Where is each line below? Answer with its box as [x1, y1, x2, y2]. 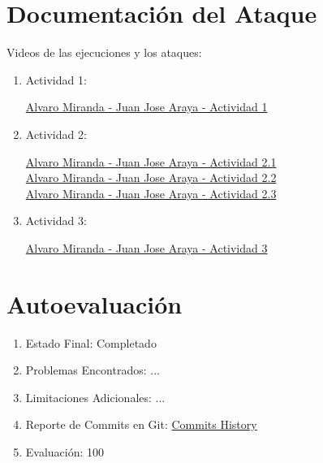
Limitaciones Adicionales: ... [25, 388, 166, 405]
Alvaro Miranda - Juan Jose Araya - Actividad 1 [25, 98, 268, 115]
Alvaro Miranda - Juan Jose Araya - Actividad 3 [25, 239, 268, 256]
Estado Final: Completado [25, 334, 157, 351]
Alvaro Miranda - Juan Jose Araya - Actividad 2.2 [25, 169, 277, 186]
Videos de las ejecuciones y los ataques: [6, 44, 202, 61]
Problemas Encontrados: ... [25, 361, 160, 379]
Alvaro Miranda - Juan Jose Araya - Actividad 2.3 [25, 184, 277, 201]
